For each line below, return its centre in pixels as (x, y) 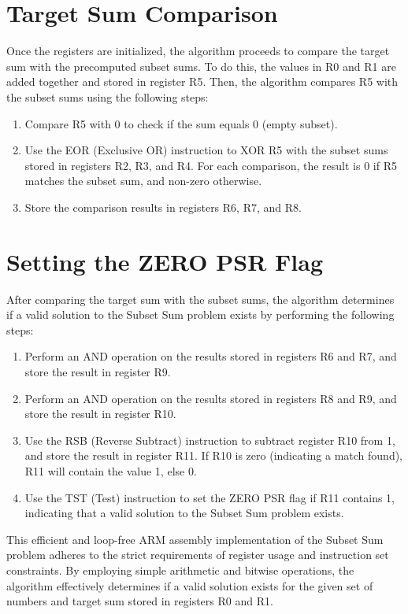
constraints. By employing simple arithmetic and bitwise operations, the (180, 570)
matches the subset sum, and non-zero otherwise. (143, 181)
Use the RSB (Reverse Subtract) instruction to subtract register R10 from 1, (210, 440)
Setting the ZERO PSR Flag (165, 261)
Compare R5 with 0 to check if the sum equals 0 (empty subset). (181, 123)
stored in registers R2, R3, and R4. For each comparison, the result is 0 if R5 (211, 165)
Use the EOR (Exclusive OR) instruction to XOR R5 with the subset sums (206, 150)
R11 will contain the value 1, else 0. (111, 470)
